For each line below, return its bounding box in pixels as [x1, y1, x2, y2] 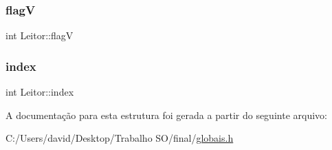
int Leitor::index [5, 85, 74, 99]
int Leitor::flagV [5, 28, 74, 43]
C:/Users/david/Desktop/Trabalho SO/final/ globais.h [5, 131, 234, 145]
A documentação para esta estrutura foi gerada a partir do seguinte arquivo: [5, 107, 327, 122]
